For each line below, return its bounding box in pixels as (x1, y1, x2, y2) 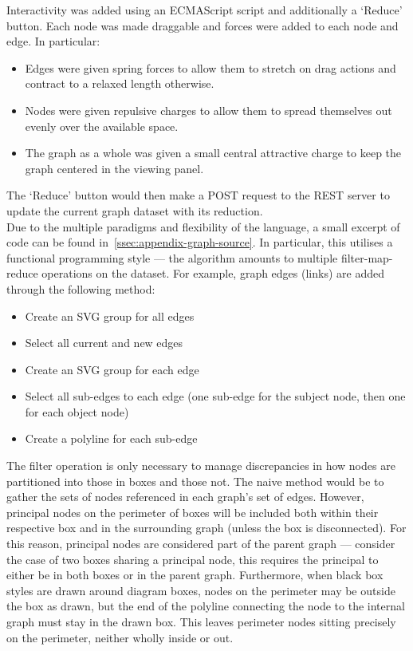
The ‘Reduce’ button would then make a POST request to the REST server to (6, 187, 390, 203)
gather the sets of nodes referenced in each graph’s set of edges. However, (6, 488, 364, 505)
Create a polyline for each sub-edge (25, 430, 198, 447)
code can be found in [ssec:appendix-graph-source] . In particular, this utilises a (6, 234, 393, 251)
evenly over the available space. (25, 117, 179, 134)
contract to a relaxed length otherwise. (25, 75, 214, 92)
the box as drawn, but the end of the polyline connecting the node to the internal (6, 598, 405, 614)
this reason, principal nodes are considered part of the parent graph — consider (6, 535, 395, 552)
